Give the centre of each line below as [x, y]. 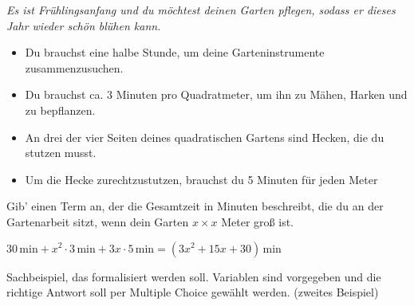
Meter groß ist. [257, 221]
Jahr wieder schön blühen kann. [84, 25]
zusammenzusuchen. [74, 67]
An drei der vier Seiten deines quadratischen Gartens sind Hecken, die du [205, 137]
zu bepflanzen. [60, 110]
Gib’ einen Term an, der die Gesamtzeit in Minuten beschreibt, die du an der [195, 206]
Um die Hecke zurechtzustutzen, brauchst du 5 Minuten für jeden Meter [201, 179]
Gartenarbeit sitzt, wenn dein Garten [98, 221]
